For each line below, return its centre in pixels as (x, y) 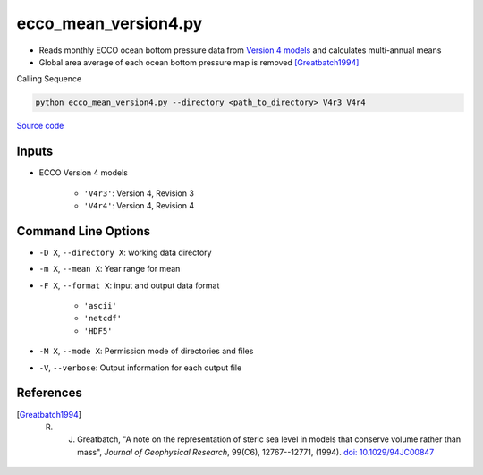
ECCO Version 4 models (84, 173)
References (49, 393)
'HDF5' (98, 331)
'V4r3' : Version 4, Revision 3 (139, 193)
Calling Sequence (49, 79)
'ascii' (101, 306)
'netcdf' (103, 318)
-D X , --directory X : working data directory (125, 252)
